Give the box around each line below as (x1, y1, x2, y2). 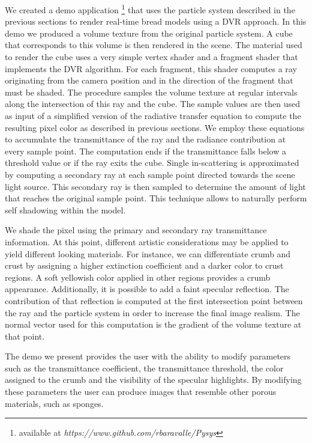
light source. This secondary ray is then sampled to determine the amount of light (5, 180, 306, 192)
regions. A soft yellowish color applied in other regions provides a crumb (5, 270, 271, 283)
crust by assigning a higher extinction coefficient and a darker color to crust (5, 259, 284, 272)
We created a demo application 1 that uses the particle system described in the (5, 2, 295, 16)
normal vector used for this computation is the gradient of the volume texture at (5, 318, 302, 331)
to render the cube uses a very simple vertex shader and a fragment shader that (5, 50, 298, 63)
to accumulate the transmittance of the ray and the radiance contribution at (5, 133, 286, 145)
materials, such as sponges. (5, 397, 104, 409)
